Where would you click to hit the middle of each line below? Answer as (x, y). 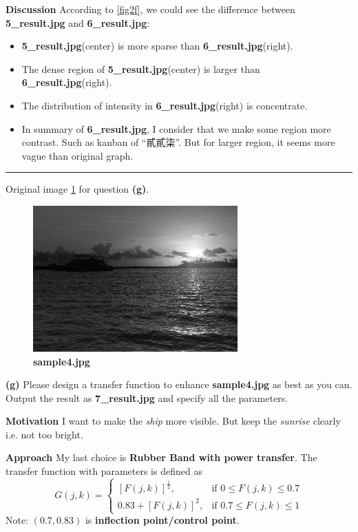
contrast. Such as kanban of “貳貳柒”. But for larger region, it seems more (178, 142)
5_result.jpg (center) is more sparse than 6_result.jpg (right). (157, 46)
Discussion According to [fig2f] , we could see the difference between (150, 9)
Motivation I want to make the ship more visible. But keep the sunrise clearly (173, 421)
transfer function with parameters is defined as (104, 471)
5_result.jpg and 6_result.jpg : (78, 22)
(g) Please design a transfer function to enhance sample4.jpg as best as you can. (179, 384)
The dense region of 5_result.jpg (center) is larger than (141, 68)
